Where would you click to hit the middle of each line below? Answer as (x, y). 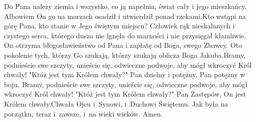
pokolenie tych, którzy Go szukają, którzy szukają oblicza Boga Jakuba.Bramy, (125, 55)
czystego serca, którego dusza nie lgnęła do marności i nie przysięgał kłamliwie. (125, 35)
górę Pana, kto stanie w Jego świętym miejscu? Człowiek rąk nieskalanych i (120, 26)
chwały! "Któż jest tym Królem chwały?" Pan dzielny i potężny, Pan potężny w (125, 74)
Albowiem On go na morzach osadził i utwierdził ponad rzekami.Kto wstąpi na (125, 16)
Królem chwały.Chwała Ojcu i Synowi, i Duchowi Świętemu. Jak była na (116, 103)
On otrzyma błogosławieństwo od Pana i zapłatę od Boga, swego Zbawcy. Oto (123, 45)
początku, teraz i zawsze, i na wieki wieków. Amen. (83, 113)
